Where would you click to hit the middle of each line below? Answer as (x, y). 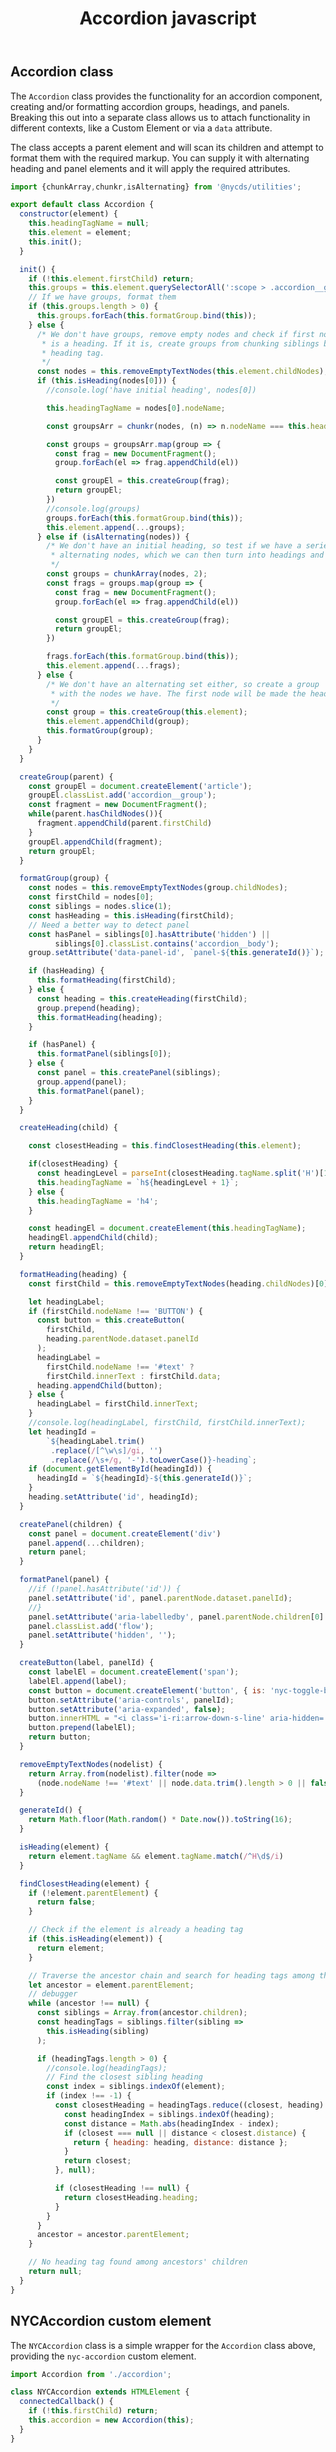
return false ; (66, 1902)
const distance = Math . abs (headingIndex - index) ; (171, 2123)
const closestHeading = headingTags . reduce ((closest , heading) (189, 2105)
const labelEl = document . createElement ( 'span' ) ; (134, 1672)
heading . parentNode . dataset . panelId (122, 1339)
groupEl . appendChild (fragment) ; (95, 842)
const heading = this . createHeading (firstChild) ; (142, 998)
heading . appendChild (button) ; (99, 1385)
